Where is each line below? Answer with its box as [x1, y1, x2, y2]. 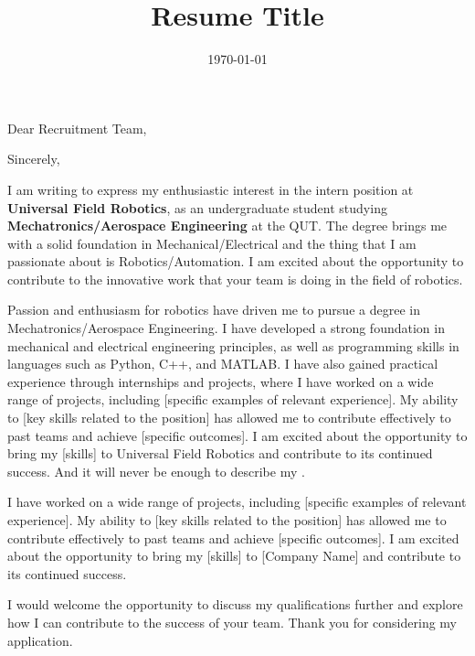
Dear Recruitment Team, [7, 118, 147, 137]
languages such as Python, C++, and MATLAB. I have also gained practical [7, 354, 438, 373]
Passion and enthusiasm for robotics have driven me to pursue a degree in [7, 300, 420, 319]
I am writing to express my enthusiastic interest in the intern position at [7, 179, 414, 199]
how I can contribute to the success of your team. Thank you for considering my [7, 612, 457, 631]
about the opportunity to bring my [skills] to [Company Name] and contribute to [7, 546, 461, 565]
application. [7, 630, 73, 650]
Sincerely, [7, 149, 60, 168]
